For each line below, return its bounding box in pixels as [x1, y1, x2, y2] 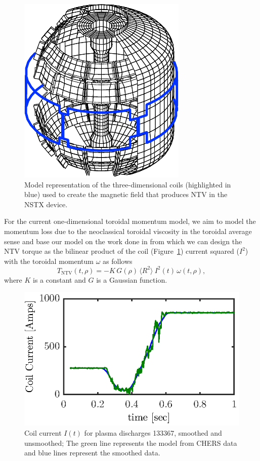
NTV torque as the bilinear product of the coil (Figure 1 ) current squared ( [4, 246, 239, 256]
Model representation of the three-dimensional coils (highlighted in [24, 179, 231, 189]
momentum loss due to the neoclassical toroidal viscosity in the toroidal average [4, 225, 252, 236]
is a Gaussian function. [96, 274, 167, 285]
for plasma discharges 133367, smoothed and [84, 428, 222, 438]
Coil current [24, 428, 62, 438]
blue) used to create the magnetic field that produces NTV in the [24, 189, 228, 200]
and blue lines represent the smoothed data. [24, 447, 160, 458]
